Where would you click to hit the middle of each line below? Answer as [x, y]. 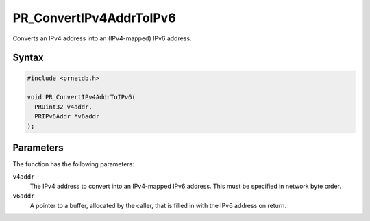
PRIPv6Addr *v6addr [67, 117]
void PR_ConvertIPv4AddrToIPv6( [82, 97]
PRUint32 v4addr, [63, 107]
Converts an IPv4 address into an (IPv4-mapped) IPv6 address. [102, 38]
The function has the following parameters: [74, 164]
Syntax [28, 58]
